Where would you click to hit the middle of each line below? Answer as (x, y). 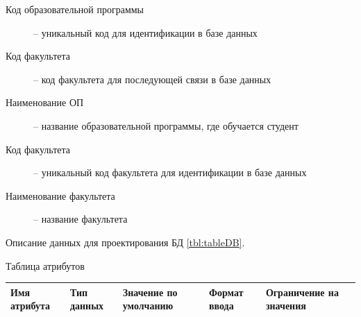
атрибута (31, 306)
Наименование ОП (45, 102)
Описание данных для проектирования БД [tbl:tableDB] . (125, 242)
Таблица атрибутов (45, 265)
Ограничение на (302, 292)
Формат (226, 292)
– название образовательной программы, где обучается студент (166, 125)
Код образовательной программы (75, 9)
